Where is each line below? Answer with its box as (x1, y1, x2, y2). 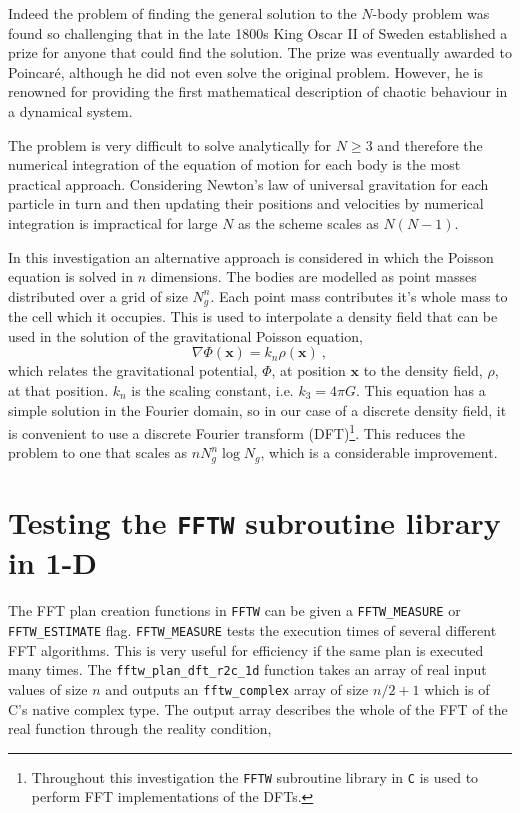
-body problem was (372, 3, 490, 23)
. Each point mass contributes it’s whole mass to (210, 285, 508, 306)
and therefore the (377, 134, 483, 155)
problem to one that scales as (8, 442, 188, 463)
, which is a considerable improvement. (260, 442, 498, 463)
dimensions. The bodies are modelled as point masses (150, 266, 477, 287)
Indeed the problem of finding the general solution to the (8, 3, 357, 23)
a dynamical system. (8, 100, 133, 121)
